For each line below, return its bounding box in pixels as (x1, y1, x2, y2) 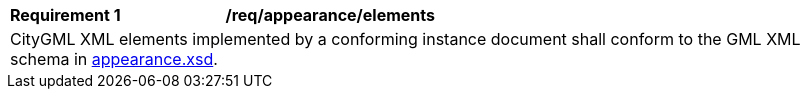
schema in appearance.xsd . (10, 49, 218, 69)
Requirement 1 (10, 5, 121, 25)
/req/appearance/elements (225, 5, 435, 25)
